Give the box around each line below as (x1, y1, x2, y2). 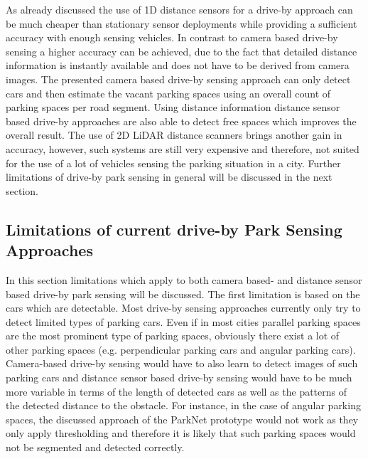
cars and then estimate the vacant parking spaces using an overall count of (6, 85, 331, 100)
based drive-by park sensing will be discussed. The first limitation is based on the (6, 286, 360, 301)
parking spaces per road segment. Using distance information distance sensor (6, 100, 340, 115)
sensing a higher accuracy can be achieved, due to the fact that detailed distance (6, 43, 357, 58)
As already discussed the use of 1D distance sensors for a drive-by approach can (6, 2, 353, 16)
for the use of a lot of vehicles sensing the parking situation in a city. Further (6, 155, 341, 170)
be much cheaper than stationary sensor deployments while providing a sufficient (6, 16, 357, 31)
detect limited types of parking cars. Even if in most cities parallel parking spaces (6, 314, 361, 329)
